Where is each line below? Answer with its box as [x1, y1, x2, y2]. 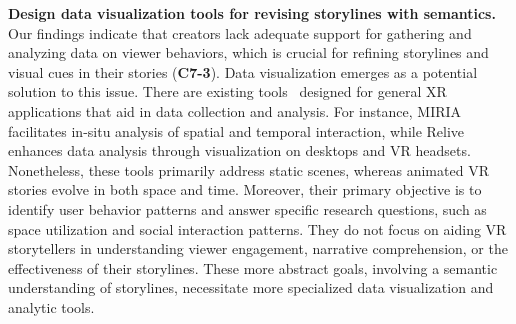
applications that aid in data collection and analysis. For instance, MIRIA [8, 100, 462, 121]
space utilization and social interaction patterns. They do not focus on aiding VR [8, 218, 507, 239]
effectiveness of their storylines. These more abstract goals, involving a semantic [8, 257, 498, 278]
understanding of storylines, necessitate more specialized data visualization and [8, 277, 494, 298]
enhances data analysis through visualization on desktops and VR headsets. [8, 140, 471, 161]
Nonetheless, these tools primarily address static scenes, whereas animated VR [8, 159, 489, 180]
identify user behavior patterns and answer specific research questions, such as [8, 198, 487, 219]
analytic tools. [8, 296, 95, 317]
